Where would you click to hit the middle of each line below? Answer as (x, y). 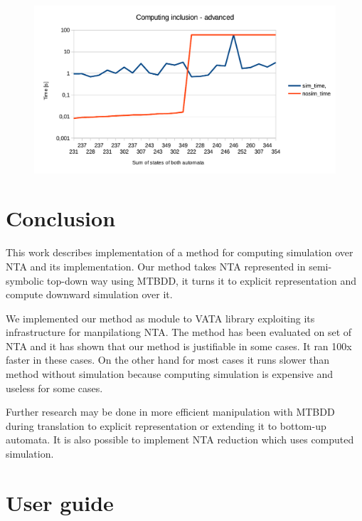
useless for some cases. (54, 388)
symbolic (25, 280)
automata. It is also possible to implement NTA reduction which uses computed (180, 440)
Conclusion (61, 218)
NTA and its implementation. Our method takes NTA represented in (156, 266)
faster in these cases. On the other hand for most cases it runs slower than (168, 360)
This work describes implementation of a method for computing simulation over (180, 252)
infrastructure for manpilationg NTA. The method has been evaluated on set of (179, 332)
